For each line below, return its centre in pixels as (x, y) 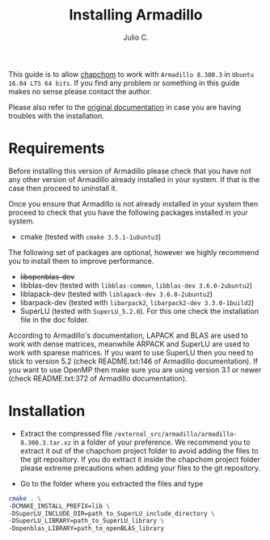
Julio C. (136, 37)
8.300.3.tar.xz (46, 443)
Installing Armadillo (136, 15)
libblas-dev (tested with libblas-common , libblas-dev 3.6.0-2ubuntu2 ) (136, 285)
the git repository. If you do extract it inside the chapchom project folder (140, 459)
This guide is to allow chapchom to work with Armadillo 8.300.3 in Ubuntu (131, 74)
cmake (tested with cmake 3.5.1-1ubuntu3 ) (91, 236)
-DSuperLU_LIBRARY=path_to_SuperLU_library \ (86, 521)
